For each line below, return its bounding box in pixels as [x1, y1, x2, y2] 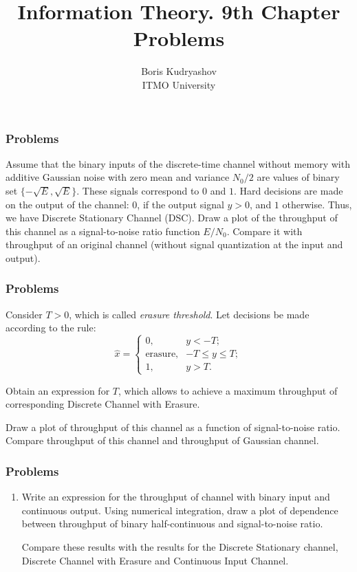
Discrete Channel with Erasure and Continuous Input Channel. [21, 553, 289, 567]
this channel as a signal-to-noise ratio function [6, 223, 200, 238]
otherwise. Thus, [282, 197, 352, 211]
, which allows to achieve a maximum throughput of [118, 383, 338, 397]
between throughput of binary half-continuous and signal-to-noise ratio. [21, 516, 323, 531]
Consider [6, 307, 43, 321]
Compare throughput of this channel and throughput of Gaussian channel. [6, 433, 319, 448]
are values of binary [257, 170, 340, 184]
